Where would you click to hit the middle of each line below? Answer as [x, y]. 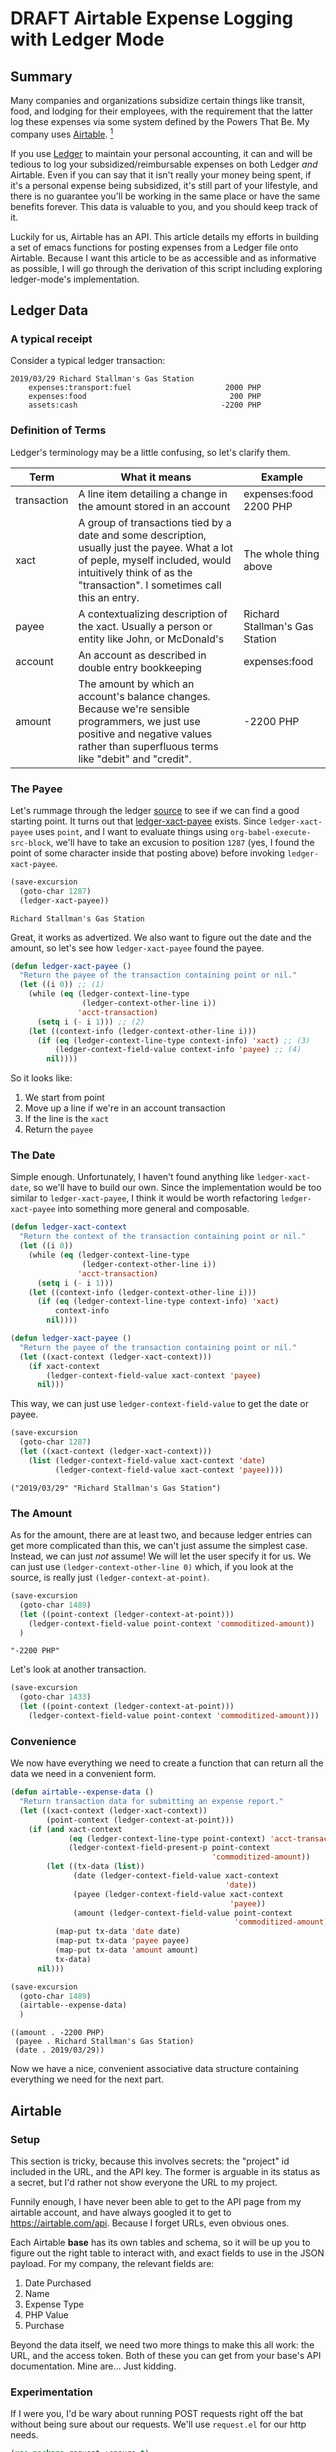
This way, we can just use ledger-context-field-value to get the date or [159, 1404]
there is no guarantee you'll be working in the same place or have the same [165, 196]
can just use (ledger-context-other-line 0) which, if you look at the [152, 1567]
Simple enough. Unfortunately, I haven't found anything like [132, 1177]
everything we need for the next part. [87, 2079]
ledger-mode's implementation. [75, 279]
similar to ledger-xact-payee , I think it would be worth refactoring [144, 1198]
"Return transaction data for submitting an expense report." [151, 1802]
